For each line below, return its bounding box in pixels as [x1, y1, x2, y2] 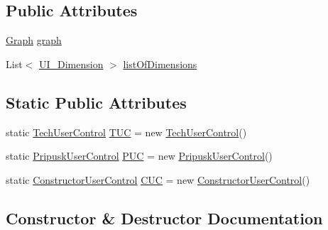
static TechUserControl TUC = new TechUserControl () [6, 124, 247, 139]
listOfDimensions [123, 56, 197, 71]
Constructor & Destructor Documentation [6, 207, 323, 229]
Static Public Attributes [6, 91, 187, 113]
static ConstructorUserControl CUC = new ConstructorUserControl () [6, 172, 310, 187]
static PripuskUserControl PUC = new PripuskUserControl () [6, 148, 273, 163]
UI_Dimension [38, 56, 104, 71]
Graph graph [6, 33, 62, 48]
